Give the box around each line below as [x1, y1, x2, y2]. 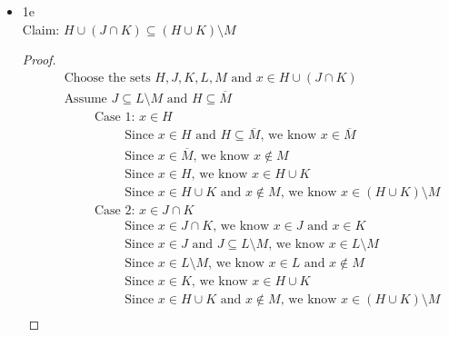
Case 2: [94, 203, 135, 217]
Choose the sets [64, 71, 151, 84]
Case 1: [94, 111, 135, 124]
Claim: [22, 19, 60, 38]
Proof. [22, 50, 56, 69]
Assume [64, 93, 107, 106]
